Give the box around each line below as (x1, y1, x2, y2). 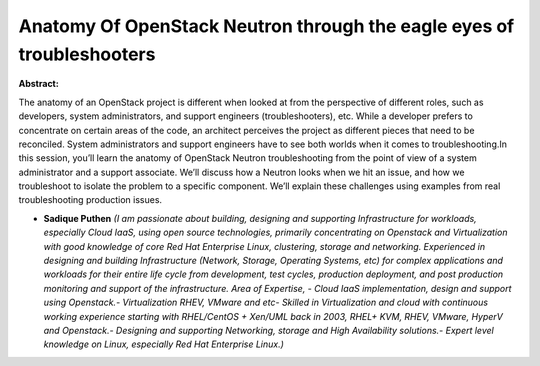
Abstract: (18, 78, 59, 90)
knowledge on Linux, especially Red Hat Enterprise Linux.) (43, 338, 285, 350)
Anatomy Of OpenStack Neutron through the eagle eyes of (18, 15, 515, 37)
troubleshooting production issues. (18, 194, 163, 206)
